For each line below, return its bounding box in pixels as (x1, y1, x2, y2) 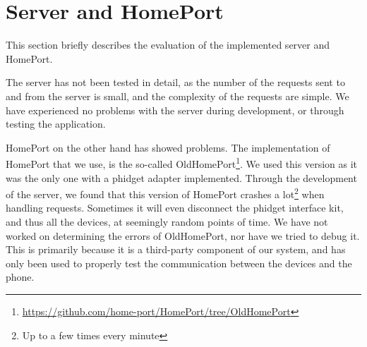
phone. (6, 269, 35, 284)
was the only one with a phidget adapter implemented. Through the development (6, 170, 357, 185)
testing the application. (6, 116, 106, 131)
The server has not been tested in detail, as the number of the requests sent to (6, 75, 345, 90)
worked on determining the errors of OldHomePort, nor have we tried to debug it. (6, 228, 360, 243)
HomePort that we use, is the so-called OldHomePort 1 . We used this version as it (6, 154, 358, 171)
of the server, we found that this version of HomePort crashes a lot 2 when (6, 185, 325, 201)
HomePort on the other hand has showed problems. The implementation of (6, 140, 330, 154)
